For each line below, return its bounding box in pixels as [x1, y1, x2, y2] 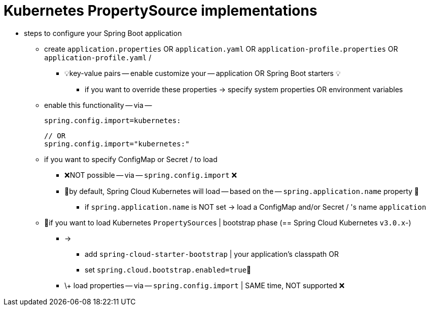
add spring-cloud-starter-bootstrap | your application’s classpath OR [85, 249, 339, 258]
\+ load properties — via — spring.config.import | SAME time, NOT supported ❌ [64, 281, 345, 290]
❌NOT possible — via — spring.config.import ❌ [64, 170, 237, 179]
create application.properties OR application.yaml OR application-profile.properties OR [44, 44, 398, 53]
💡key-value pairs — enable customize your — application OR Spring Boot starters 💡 [64, 68, 341, 77]
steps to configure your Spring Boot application [24, 28, 182, 37]
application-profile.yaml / [44, 53, 152, 62]
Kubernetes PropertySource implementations [4, 2, 317, 19]
